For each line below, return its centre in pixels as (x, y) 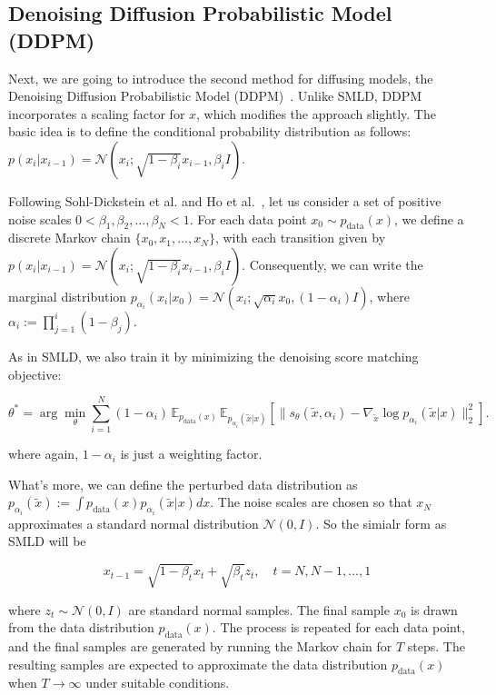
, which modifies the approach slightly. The (316, 113)
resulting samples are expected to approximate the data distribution (198, 664)
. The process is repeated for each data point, (338, 627)
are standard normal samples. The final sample (259, 609)
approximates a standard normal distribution (134, 523)
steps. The (436, 646)
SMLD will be (47, 541)
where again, (44, 454)
